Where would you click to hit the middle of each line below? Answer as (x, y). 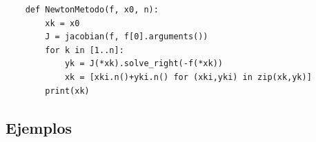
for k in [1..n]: (85, 50)
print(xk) (67, 91)
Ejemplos (39, 127)
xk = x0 (62, 23)
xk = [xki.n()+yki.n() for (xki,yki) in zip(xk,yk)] (188, 77)
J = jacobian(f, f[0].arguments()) (127, 37)
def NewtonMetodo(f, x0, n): (92, 10)
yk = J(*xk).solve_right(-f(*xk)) (144, 64)
